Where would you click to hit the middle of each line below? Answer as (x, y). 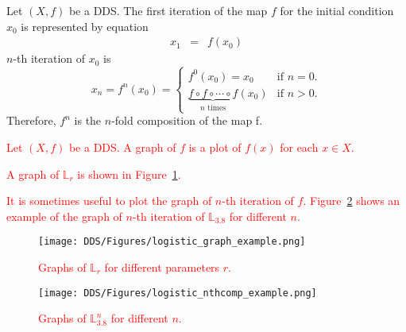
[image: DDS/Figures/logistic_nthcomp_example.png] (178, 293)
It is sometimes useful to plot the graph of (109, 201)
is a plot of (215, 147)
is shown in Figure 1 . (129, 174)
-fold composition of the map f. (187, 120)
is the (88, 120)
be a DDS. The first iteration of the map (168, 10)
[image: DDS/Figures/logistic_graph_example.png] (172, 242)
